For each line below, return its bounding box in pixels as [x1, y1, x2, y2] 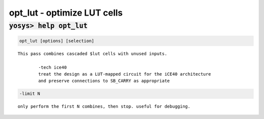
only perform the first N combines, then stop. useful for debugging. [18, 104, 191, 109]
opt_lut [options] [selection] [19, 38, 95, 43]
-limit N [19, 91, 41, 97]
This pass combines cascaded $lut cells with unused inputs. [18, 51, 167, 56]
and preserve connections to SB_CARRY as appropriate [38, 78, 170, 84]
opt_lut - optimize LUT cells [9, 7, 123, 18]
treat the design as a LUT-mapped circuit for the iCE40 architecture [38, 71, 211, 77]
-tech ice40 [38, 64, 67, 70]
